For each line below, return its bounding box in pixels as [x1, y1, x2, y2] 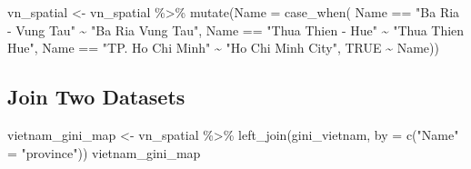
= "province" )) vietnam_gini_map [7, 143, 201, 162]
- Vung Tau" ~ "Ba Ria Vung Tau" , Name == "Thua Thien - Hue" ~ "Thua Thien [7, 20, 465, 39]
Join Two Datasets [7, 83, 185, 111]
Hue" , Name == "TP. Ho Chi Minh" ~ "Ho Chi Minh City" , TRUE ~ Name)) [7, 38, 439, 57]
